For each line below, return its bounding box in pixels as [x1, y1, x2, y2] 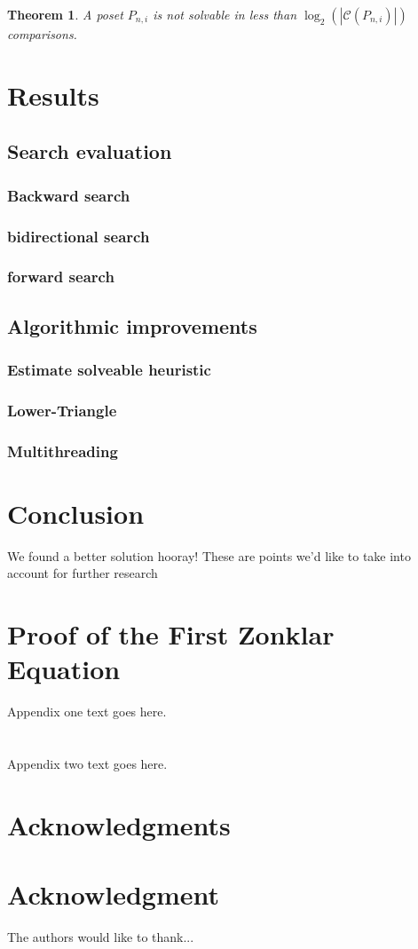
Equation [7, 651, 121, 687]
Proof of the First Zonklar [7, 616, 335, 652]
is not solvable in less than [153, 5, 297, 23]
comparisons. [7, 25, 77, 43]
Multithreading [7, 439, 118, 462]
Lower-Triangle [7, 399, 117, 421]
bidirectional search [7, 225, 150, 247]
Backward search [7, 184, 130, 206]
